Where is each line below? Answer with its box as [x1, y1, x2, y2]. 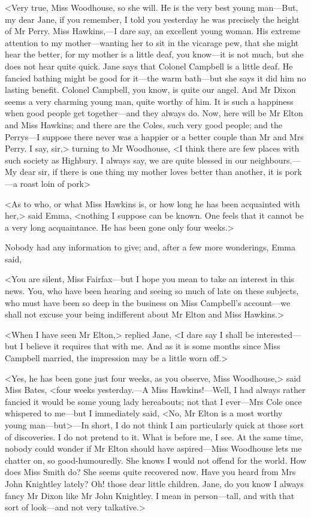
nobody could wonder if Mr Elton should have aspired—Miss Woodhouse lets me [5, 442, 302, 455]
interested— [256, 328, 301, 340]
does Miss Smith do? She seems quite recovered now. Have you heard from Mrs [5, 465, 296, 478]
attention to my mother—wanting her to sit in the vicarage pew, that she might [5, 36, 299, 49]
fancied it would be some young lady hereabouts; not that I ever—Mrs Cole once [5, 395, 302, 407]
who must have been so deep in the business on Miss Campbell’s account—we [5, 296, 291, 309]
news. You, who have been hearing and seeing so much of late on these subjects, [5, 285, 299, 297]
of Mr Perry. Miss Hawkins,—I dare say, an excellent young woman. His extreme [5, 25, 301, 37]
